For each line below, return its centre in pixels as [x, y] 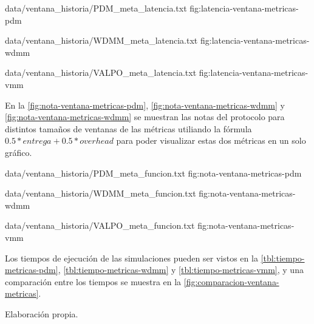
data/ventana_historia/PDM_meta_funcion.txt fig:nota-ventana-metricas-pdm [153, 173]
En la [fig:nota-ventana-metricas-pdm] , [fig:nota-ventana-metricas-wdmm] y [145, 105]
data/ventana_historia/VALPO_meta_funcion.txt [100, 225]
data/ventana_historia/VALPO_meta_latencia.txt [101, 73]
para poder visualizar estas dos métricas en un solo [211, 140]
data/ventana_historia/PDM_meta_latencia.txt [96, 8]
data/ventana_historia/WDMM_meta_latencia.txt [101, 40]
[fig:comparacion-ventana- [231, 281]
